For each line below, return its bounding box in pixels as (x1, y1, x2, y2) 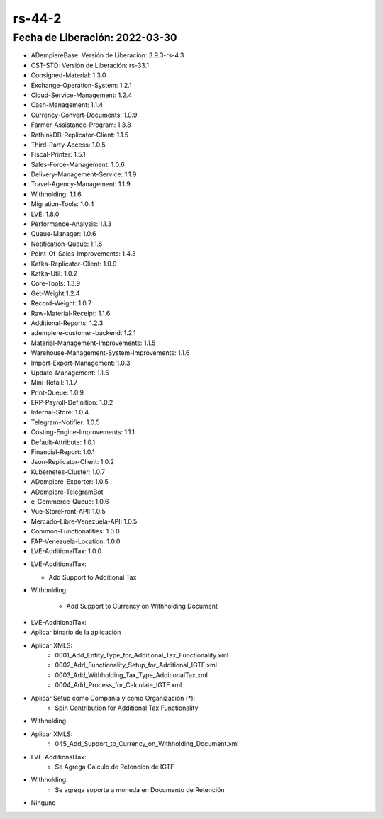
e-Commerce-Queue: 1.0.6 (30, 497, 109, 506)
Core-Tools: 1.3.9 (30, 279, 81, 288)
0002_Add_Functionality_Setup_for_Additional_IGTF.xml (55, 661, 218, 670)
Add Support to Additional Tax (48, 572, 137, 581)
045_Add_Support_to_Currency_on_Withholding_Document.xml (55, 740, 239, 748)
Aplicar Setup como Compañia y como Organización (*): (30, 694, 196, 702)
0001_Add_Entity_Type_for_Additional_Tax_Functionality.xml (55, 651, 229, 660)
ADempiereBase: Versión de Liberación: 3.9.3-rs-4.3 (30, 51, 184, 60)
